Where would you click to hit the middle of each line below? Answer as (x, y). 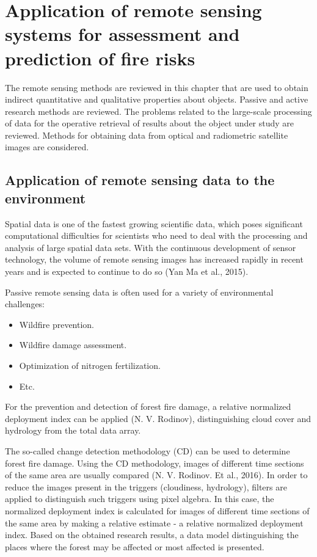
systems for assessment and (122, 34)
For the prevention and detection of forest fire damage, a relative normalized (148, 406)
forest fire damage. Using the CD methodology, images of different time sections (155, 463)
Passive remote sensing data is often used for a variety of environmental (139, 292)
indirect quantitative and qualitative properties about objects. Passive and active (157, 99)
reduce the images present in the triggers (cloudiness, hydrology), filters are (146, 486)
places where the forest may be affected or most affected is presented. (135, 546)
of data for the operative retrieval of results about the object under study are (150, 123)
